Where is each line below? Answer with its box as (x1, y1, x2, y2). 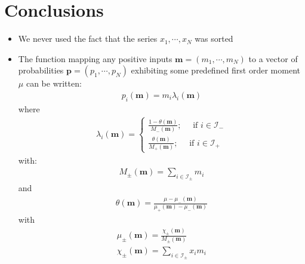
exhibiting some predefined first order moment (131, 64, 300, 76)
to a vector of (248, 52, 298, 65)
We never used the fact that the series (18, 32, 158, 45)
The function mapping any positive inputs (18, 52, 172, 65)
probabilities (18, 64, 64, 76)
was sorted (195, 32, 233, 45)
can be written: (26, 77, 82, 90)
